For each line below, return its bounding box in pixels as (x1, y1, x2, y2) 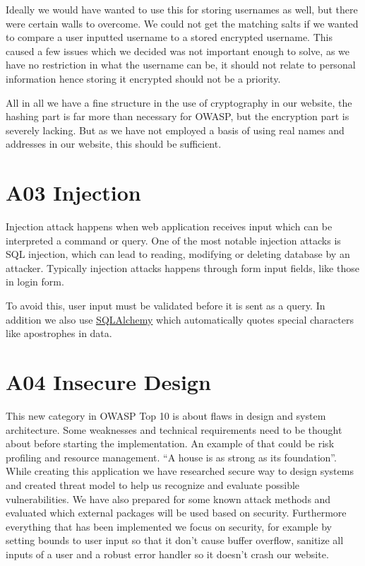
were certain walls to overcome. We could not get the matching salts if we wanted (6, 16, 359, 30)
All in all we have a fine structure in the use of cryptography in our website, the (6, 95, 352, 110)
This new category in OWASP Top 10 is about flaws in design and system (6, 408, 326, 423)
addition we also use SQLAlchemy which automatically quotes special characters (6, 312, 354, 326)
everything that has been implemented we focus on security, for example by (6, 519, 332, 533)
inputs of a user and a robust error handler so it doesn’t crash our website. (6, 546, 329, 561)
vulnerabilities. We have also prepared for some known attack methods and (6, 491, 331, 506)
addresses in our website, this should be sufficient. (6, 136, 222, 151)
